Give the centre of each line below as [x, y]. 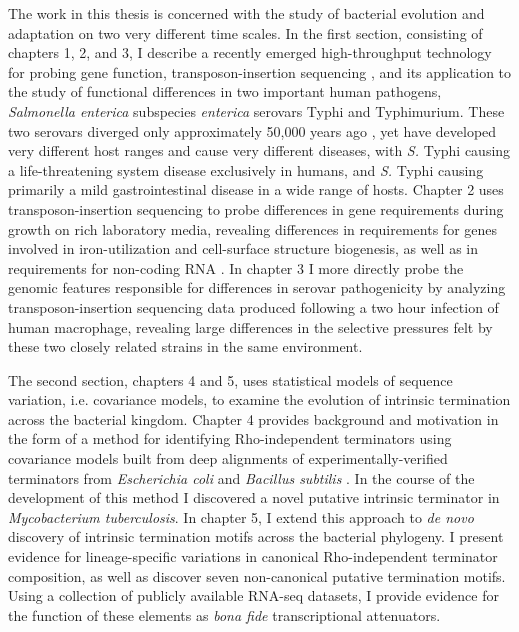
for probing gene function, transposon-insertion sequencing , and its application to [260, 71]
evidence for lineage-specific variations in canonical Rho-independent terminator [253, 556]
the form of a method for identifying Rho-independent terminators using [230, 438]
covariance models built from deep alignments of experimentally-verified [228, 458]
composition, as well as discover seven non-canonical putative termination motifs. [257, 575]
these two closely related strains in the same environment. [185, 346]
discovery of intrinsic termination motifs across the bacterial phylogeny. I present [256, 536]
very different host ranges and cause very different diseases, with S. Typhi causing [259, 150]
